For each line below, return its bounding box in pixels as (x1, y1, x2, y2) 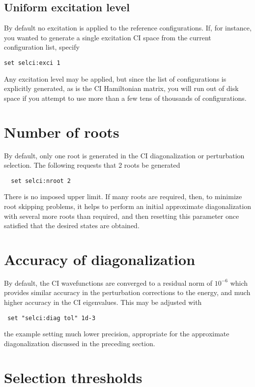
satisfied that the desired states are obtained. (4, 220, 140, 231)
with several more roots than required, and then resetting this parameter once (4, 210, 239, 221)
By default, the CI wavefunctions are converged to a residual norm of (4, 277, 212, 288)
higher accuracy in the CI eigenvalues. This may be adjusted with (4, 297, 202, 307)
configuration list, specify (4, 42, 80, 52)
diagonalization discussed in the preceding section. (4, 338, 155, 348)
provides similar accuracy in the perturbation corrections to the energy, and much (4, 287, 251, 298)
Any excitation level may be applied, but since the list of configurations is (4, 73, 227, 84)
